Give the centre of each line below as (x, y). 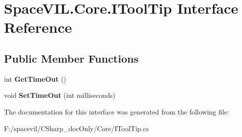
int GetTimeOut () (35, 79)
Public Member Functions (71, 58)
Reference (38, 27)
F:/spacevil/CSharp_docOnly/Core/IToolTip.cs (77, 128)
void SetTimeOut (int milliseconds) (60, 95)
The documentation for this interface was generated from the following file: (117, 111)
